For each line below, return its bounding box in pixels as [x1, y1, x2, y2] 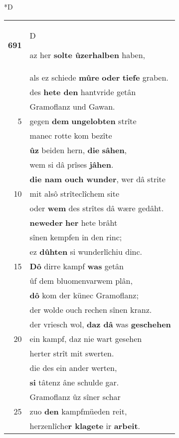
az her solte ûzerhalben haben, [29, 49, 146, 61]
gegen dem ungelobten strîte [29, 115, 137, 127]
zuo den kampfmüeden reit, [29, 405, 127, 417]
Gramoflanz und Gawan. [29, 100, 115, 112]
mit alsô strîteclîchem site [29, 187, 119, 199]
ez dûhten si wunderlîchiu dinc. [29, 245, 143, 257]
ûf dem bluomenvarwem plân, [29, 274, 133, 286]
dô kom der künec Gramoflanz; [29, 289, 139, 301]
